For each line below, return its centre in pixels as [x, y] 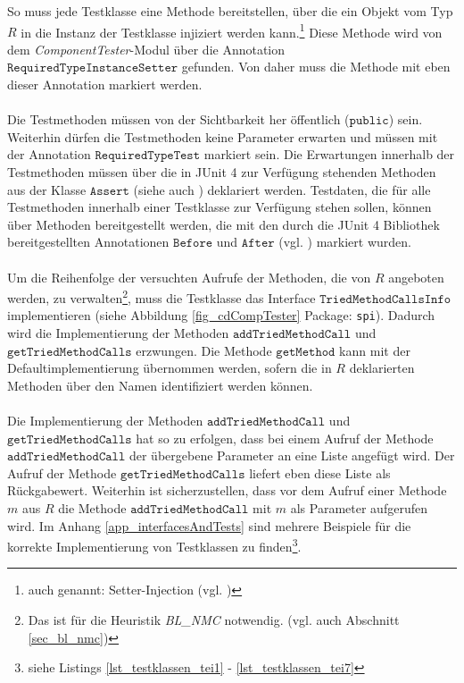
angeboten [416, 277]
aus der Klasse [47, 189]
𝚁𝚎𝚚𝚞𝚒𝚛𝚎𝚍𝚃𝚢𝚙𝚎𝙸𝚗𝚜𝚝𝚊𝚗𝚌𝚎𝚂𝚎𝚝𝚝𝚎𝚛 [93, 68]
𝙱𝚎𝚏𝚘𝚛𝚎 [193, 244]
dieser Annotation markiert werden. [105, 84]
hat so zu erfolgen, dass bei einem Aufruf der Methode [285, 438]
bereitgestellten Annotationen [88, 242]
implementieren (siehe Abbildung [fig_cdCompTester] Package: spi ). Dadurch [221, 315]
